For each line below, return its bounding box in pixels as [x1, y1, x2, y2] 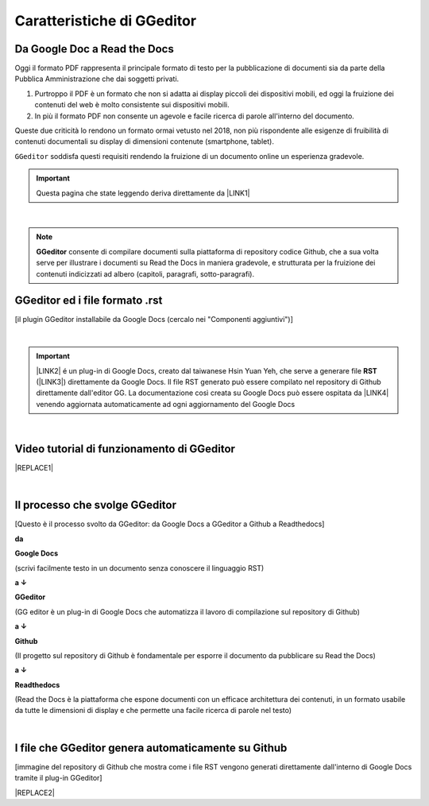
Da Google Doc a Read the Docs [14, 42, 174, 56]
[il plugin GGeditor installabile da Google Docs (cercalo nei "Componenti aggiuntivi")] [14, 315, 294, 324]
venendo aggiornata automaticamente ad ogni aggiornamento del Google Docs [36, 399, 296, 409]
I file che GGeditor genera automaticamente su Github [14, 741, 288, 754]
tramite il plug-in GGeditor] [14, 773, 102, 783]
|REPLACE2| [14, 788, 55, 797]
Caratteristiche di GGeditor [14, 12, 197, 29]
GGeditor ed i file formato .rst [14, 294, 163, 308]
